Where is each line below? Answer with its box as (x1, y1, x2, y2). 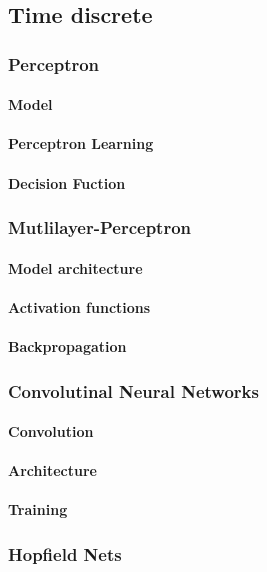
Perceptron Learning (8, 133, 154, 154)
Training (8, 499, 68, 520)
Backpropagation (8, 336, 127, 356)
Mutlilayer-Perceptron (8, 215, 192, 240)
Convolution (8, 421, 94, 442)
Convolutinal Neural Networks (8, 378, 259, 403)
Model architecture (8, 257, 143, 278)
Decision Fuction (8, 172, 126, 193)
